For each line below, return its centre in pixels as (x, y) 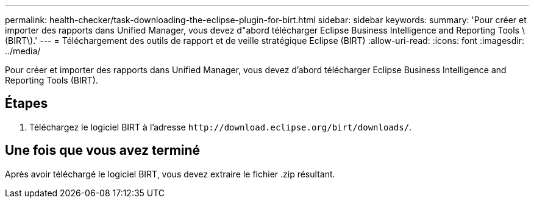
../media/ (23, 51)
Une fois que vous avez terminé (103, 151)
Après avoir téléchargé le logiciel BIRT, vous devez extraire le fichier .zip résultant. (170, 174)
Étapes (27, 104)
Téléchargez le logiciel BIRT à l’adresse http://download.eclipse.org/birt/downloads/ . (221, 127)
